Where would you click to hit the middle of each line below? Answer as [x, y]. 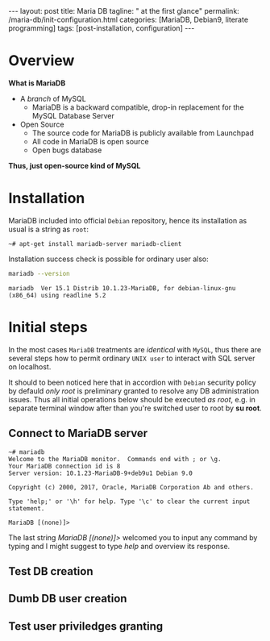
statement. [27, 508]
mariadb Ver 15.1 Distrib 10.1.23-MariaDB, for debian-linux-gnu [122, 288]
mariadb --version [39, 273]
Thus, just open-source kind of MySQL [75, 165]
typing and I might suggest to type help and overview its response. [119, 546]
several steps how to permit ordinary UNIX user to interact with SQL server [132, 358]
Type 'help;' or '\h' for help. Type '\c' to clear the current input [129, 502]
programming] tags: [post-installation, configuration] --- [102, 28]
